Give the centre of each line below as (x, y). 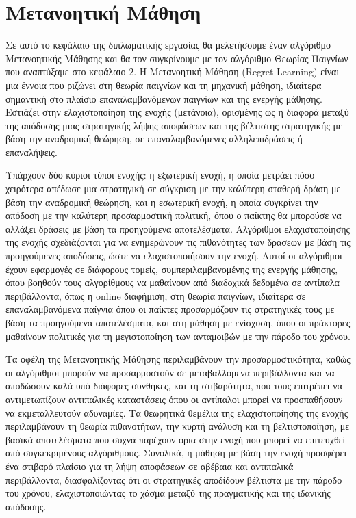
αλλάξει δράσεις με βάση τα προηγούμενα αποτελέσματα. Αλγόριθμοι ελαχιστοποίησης (178, 228)
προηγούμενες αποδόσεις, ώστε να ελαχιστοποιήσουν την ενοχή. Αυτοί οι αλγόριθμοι (174, 256)
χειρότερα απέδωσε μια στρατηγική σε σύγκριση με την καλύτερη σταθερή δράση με (173, 189)
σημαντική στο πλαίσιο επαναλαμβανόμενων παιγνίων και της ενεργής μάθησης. (164, 98)
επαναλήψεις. (31, 152)
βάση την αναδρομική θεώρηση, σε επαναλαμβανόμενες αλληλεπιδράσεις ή (154, 139)
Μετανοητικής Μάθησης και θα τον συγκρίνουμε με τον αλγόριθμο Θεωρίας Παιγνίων (177, 58)
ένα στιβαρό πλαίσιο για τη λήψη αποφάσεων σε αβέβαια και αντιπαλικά (150, 466)
